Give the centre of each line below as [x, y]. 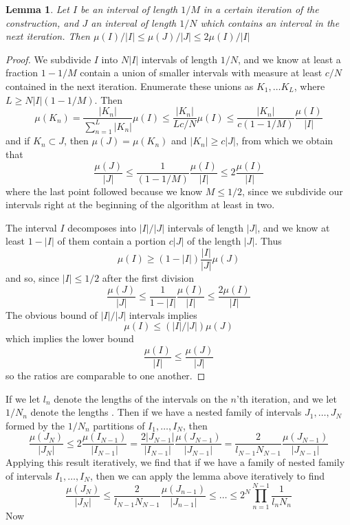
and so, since [32, 278]
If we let [23, 398]
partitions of [119, 425]
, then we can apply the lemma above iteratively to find [207, 475]
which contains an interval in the [270, 22]
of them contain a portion [112, 241]
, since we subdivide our [292, 191]
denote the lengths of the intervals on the [141, 398]
